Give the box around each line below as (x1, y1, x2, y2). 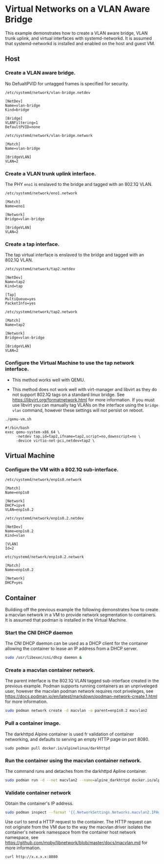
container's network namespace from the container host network (5, 829, 136, 835)
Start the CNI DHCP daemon (5, 629, 73, 636)
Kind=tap (5, 284, 23, 289)
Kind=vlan (5, 533, 25, 538)
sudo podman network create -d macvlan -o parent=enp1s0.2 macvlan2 (5, 708, 147, 713)
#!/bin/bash (5, 425, 29, 430)
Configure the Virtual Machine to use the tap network (5, 360, 134, 367)
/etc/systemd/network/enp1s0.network (5, 477, 82, 482)
